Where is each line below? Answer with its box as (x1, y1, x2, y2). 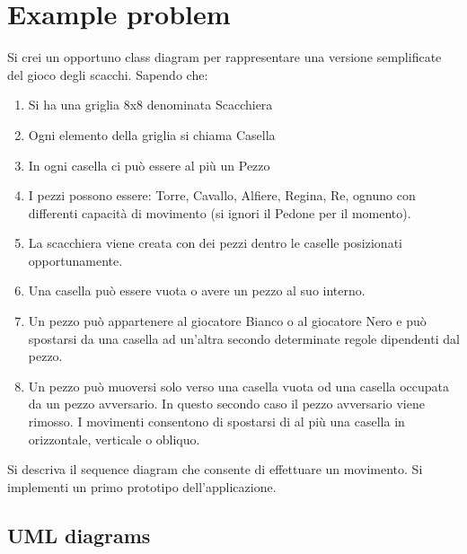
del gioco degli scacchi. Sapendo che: (7, 65, 208, 84)
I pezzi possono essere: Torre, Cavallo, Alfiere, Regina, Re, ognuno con (28, 186, 416, 205)
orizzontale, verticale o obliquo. (28, 429, 200, 448)
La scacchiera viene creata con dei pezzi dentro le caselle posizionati (28, 233, 402, 252)
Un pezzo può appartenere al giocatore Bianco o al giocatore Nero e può (28, 312, 427, 330)
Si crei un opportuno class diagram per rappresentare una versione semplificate (7, 48, 442, 66)
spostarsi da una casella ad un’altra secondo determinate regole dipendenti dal (28, 329, 460, 347)
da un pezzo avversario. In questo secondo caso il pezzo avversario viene (28, 394, 425, 413)
